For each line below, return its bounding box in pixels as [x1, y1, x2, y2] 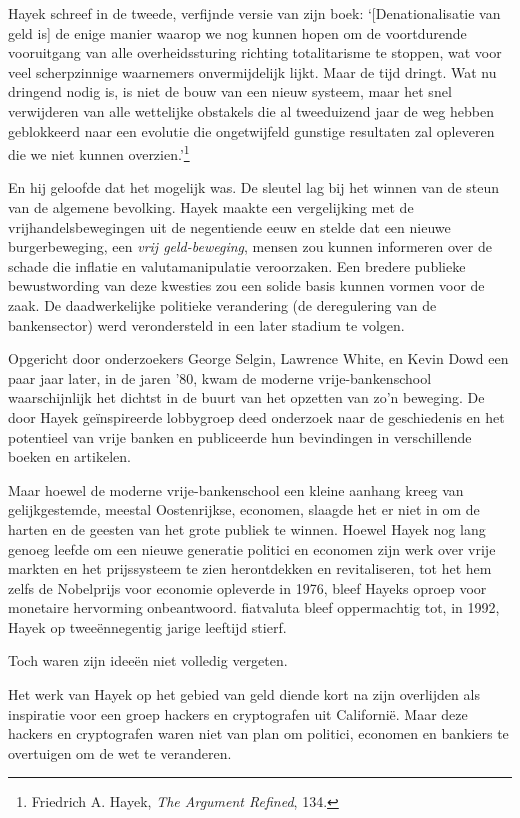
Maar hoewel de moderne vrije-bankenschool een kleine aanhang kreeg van [8, 479, 464, 500]
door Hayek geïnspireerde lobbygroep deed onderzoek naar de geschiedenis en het [8, 406, 505, 427]
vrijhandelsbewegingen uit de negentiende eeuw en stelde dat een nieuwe [8, 216, 451, 237]
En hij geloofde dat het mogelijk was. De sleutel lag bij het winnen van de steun [8, 177, 500, 198]
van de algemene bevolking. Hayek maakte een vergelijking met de [8, 197, 414, 217]
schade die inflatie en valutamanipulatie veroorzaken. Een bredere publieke [8, 255, 466, 276]
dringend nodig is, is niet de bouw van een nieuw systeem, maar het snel [8, 81, 452, 102]
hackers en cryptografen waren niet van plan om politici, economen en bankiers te [8, 723, 509, 744]
